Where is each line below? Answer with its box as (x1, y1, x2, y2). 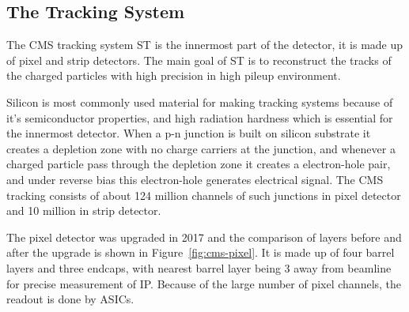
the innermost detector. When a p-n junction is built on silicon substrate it (6, 125, 371, 141)
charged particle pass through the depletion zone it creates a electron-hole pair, (6, 156, 391, 172)
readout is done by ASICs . (6, 291, 134, 307)
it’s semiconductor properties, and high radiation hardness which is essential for (6, 109, 393, 126)
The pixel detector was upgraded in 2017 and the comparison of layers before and (6, 228, 402, 245)
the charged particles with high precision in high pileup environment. (6, 67, 341, 84)
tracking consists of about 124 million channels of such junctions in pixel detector (6, 186, 401, 203)
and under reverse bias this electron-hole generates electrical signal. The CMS (6, 171, 384, 187)
